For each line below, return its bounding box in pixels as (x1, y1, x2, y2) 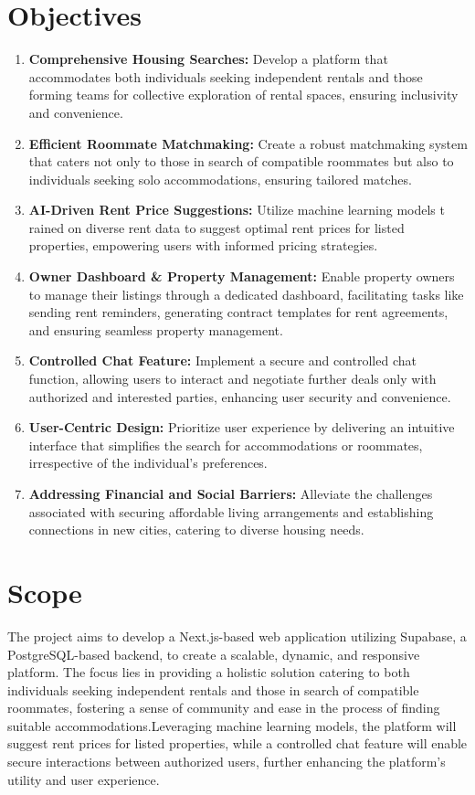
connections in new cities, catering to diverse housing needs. (28, 520, 364, 539)
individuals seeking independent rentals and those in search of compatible (7, 680, 419, 699)
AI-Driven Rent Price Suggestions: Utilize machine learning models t (28, 200, 445, 219)
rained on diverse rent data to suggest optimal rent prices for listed (28, 217, 405, 237)
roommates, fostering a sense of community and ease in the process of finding (7, 698, 440, 717)
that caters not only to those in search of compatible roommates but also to (28, 152, 454, 171)
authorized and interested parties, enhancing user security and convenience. (28, 387, 451, 406)
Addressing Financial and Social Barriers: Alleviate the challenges (28, 484, 433, 503)
